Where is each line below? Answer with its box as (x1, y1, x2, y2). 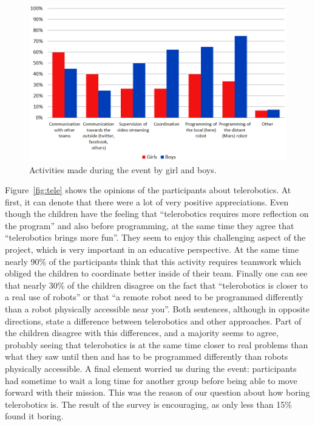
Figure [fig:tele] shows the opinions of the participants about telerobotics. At (5, 184, 291, 196)
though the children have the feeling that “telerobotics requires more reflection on (5, 207, 309, 220)
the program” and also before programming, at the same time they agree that (5, 219, 294, 232)
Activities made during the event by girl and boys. (29, 163, 217, 176)
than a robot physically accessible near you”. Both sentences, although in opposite (5, 303, 310, 315)
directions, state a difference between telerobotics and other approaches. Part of (5, 314, 302, 327)
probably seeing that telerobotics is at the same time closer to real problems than (5, 338, 308, 351)
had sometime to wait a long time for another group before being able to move (5, 374, 297, 386)
